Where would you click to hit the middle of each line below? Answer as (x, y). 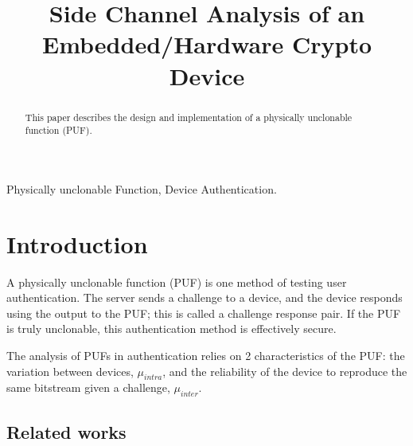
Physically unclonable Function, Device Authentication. (142, 188)
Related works (66, 431)
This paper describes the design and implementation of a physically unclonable (189, 117)
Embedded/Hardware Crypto (206, 44)
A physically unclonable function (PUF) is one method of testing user (177, 282)
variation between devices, (70, 371)
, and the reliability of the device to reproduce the (285, 371)
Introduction (77, 243)
